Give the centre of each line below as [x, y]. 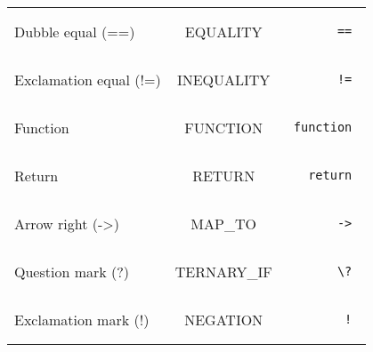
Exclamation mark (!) [82, 319]
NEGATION [224, 319]
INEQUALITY [223, 79]
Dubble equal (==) [75, 31]
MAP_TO [223, 223]
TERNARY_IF [223, 271]
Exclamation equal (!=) [88, 79]
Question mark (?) [72, 271]
